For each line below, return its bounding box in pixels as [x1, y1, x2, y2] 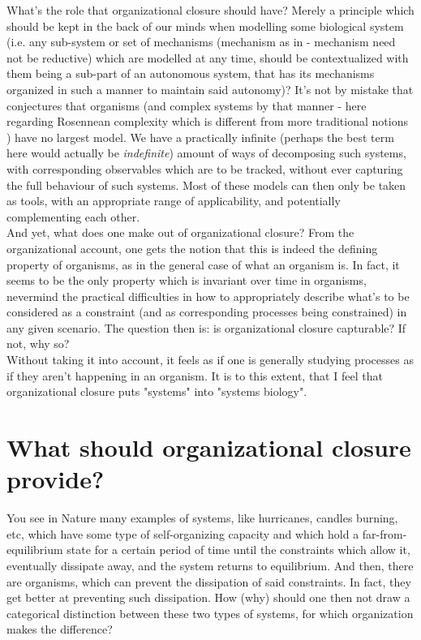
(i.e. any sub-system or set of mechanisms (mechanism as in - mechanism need [6, 33, 396, 50]
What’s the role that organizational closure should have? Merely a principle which [6, 2, 415, 18]
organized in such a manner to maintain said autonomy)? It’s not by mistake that [6, 80, 414, 97]
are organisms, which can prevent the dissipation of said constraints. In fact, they [6, 573, 411, 590]
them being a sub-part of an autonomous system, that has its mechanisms [6, 65, 375, 82]
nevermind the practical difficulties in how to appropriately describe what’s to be [6, 287, 410, 304]
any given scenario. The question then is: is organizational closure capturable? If [6, 319, 406, 336]
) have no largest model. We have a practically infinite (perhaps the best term [6, 128, 394, 145]
